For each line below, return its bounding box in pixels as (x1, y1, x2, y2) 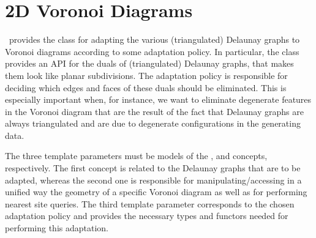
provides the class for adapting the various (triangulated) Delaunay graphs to (9, 33, 300, 46)
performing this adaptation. (5, 221, 108, 234)
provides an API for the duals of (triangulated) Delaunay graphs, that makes (5, 57, 294, 70)
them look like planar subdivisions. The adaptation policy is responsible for (5, 69, 288, 81)
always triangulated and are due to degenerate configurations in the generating (5, 117, 301, 130)
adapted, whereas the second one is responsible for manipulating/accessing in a (5, 173, 302, 186)
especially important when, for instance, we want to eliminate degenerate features (5, 93, 312, 106)
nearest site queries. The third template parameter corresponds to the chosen (5, 197, 295, 210)
